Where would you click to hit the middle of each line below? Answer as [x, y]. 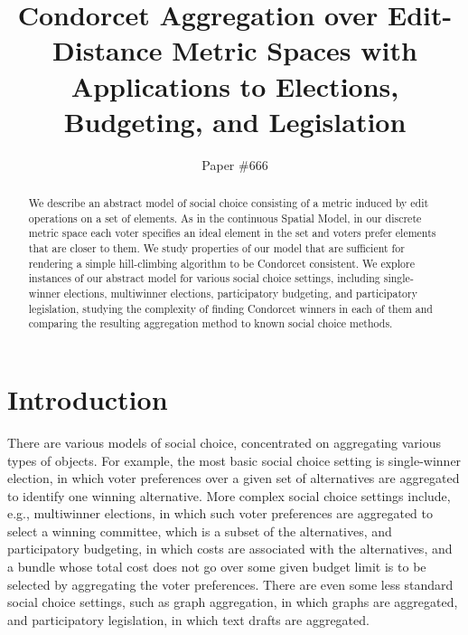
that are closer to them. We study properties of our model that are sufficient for [216, 248]
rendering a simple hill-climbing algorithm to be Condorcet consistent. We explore [221, 263]
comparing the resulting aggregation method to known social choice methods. [211, 323]
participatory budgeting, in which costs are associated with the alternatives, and [230, 549]
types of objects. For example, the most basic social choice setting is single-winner [234, 460]
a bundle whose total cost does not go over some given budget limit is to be [217, 567]
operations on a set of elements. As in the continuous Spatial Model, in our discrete [225, 218]
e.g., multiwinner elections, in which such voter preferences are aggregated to [220, 513]
